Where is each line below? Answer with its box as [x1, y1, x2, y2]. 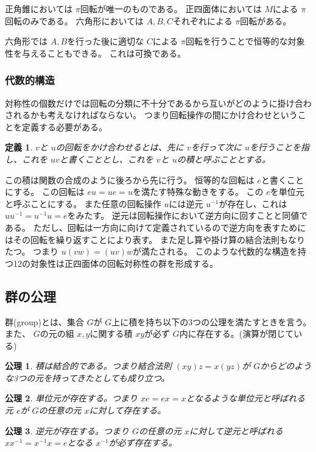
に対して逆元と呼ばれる [189, 424, 283, 437]
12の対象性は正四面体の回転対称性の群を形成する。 [13, 256, 218, 269]
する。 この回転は [13, 185, 85, 198]
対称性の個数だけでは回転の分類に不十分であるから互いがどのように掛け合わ [5, 96, 312, 109]
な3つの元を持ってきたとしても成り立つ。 [5, 371, 170, 384]
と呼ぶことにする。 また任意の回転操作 [5, 197, 161, 210]
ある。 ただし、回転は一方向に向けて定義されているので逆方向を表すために [5, 221, 306, 233]
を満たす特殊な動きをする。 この [132, 185, 264, 198]
